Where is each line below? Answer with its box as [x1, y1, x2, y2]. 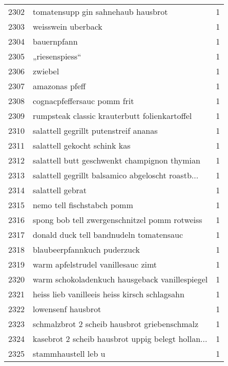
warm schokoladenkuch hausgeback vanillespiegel [33, 273, 208, 285]
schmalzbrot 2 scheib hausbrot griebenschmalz [33, 318, 199, 330]
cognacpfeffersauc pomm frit [33, 95, 134, 107]
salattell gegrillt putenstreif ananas [33, 125, 158, 136]
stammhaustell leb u [33, 348, 106, 359]
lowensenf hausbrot [33, 303, 101, 315]
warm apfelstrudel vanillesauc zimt [33, 258, 157, 270]
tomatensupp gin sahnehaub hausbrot [33, 6, 168, 17]
